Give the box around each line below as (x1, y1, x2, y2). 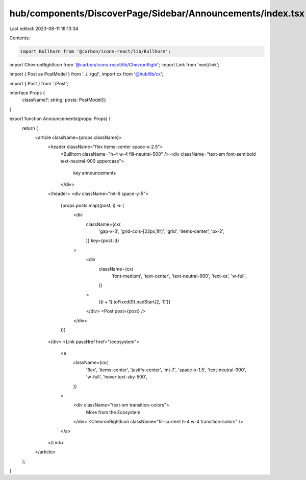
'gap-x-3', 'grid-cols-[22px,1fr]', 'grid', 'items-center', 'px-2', (98, 228, 224, 234)
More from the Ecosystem (86, 409, 141, 415)
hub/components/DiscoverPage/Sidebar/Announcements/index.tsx (9, 8, 304, 19)
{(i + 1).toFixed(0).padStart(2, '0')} (98, 299, 171, 305)
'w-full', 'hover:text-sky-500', (86, 374, 147, 380)
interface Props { (9, 90, 45, 96)
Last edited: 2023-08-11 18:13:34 (9, 26, 79, 32)
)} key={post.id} (86, 237, 119, 244)
